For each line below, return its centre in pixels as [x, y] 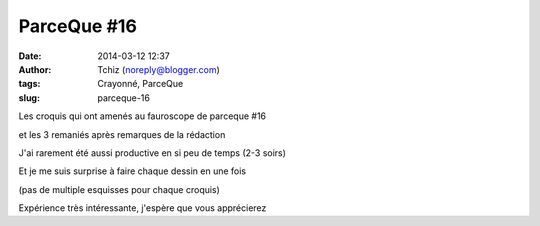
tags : [29, 84]
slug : [29, 97]
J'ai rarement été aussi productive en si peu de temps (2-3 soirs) [152, 152]
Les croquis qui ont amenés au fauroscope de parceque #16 [142, 116]
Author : [35, 69]
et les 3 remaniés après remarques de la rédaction [122, 134]
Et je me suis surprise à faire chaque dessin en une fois [132, 171]
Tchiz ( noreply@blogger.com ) [158, 69]
